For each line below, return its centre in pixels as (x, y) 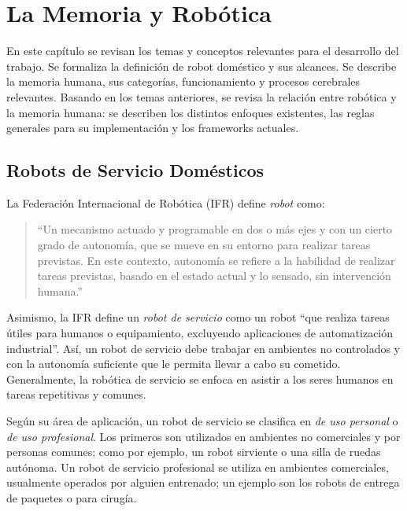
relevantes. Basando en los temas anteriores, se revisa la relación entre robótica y (202, 96)
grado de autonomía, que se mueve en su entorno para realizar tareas (204, 245)
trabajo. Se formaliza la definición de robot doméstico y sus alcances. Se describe (202, 66)
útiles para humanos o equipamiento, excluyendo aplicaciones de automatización (200, 333)
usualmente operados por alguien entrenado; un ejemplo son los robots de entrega (203, 482)
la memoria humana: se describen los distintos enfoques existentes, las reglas (191, 112)
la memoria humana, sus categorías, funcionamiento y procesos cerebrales (183, 81)
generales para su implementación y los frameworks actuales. (153, 128)
